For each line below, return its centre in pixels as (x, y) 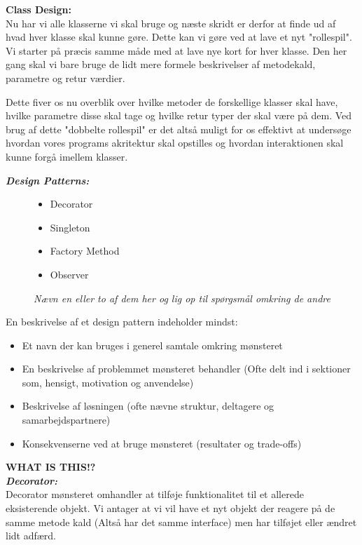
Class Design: (39, 9)
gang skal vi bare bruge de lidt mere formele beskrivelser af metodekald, (161, 64)
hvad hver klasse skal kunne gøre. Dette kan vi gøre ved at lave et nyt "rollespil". (179, 37)
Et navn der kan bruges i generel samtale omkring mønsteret (152, 345)
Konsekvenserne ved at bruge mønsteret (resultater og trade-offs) (162, 443)
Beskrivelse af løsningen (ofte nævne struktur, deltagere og (148, 406)
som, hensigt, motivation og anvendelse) (108, 382)
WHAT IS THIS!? (51, 467)
